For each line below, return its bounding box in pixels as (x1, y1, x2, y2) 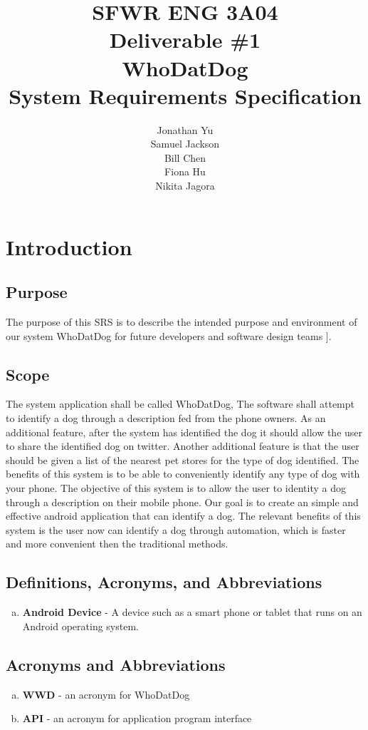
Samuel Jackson (150, 136, 220, 151)
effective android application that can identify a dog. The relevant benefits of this (6, 508, 361, 523)
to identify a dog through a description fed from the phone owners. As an (6, 411, 326, 426)
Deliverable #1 (109, 25, 261, 54)
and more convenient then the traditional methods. (6, 536, 228, 551)
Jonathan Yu (157, 122, 214, 137)
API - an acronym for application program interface (22, 711, 252, 726)
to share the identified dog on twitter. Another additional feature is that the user (6, 438, 359, 453)
